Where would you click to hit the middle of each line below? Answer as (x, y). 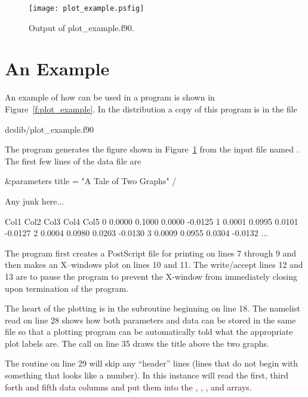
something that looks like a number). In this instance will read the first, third (147, 375)
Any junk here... (35, 201)
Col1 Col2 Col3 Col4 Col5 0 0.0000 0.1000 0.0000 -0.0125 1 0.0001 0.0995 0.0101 (152, 221)
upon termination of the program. (67, 288)
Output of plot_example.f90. (81, 27)
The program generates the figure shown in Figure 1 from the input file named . (152, 149)
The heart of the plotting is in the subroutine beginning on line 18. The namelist (153, 308)
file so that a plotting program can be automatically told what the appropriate (149, 332)
